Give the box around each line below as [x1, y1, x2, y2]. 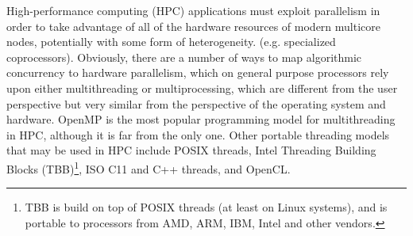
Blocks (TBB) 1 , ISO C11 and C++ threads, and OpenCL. [6, 158, 291, 177]
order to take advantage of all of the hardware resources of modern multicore [6, 17, 381, 34]
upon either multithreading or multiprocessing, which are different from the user [6, 79, 398, 96]
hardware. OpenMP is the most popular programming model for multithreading [6, 111, 396, 128]
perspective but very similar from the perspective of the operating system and [6, 95, 386, 112]
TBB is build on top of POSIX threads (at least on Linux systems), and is [25, 199, 388, 215]
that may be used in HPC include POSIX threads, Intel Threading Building [6, 142, 376, 158]
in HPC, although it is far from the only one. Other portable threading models [6, 126, 390, 143]
